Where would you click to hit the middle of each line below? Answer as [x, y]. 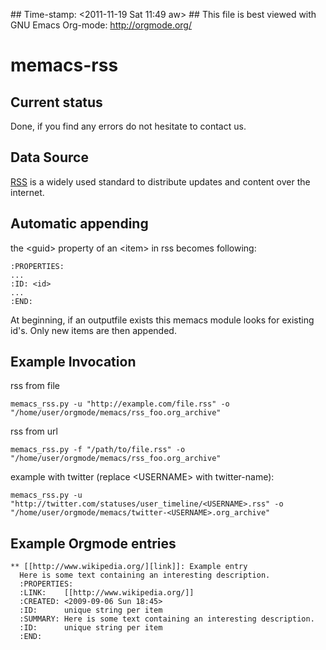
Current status [56, 102]
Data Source [49, 157]
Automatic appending [79, 224]
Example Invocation [73, 362]
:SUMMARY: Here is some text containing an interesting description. [167, 619]
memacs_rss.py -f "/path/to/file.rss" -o [98, 450]
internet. [27, 192]
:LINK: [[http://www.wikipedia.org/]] [107, 593]
